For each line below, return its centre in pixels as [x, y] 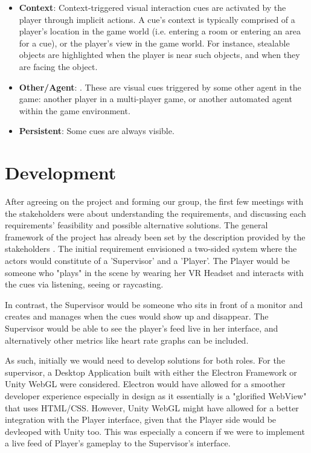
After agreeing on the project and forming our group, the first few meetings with [154, 201]
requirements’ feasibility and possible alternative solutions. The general [136, 225]
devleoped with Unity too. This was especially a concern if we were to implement [155, 431]
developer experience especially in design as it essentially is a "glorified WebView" [156, 395]
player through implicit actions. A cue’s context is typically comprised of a [157, 19]
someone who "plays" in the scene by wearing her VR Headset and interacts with [154, 272]
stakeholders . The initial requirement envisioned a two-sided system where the [151, 249]
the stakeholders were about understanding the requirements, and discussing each [155, 213]
